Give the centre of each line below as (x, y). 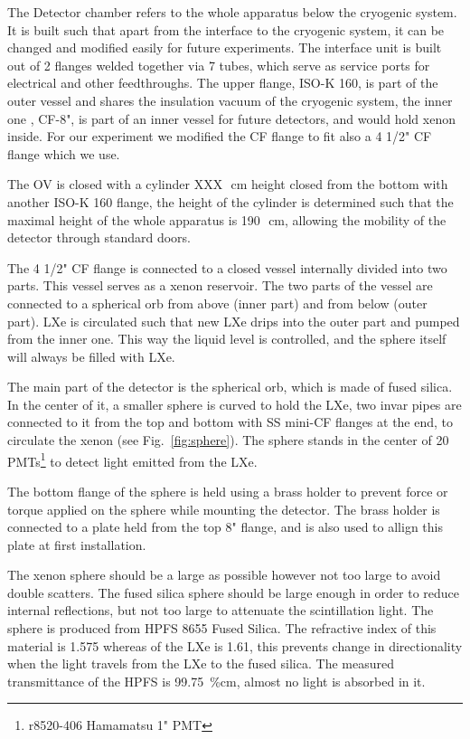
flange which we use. (64, 153)
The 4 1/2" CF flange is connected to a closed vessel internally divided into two (227, 267)
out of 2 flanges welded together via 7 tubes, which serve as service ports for (219, 65)
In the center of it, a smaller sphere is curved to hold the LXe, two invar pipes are (235, 404)
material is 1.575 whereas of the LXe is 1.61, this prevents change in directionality (235, 645)
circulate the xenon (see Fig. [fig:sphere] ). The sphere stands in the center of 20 (228, 440)
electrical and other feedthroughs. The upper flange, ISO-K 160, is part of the (223, 83)
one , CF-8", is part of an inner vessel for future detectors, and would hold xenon (231, 118)
